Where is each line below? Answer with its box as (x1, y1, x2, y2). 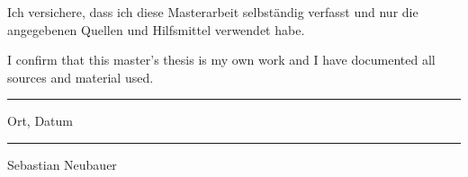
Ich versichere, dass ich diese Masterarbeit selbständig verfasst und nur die (7, 3, 418, 21)
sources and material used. (7, 67, 154, 86)
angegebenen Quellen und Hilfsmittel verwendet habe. (7, 20, 305, 39)
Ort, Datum (7, 111, 73, 130)
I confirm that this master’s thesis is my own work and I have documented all (7, 50, 436, 69)
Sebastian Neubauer (7, 155, 117, 173)
